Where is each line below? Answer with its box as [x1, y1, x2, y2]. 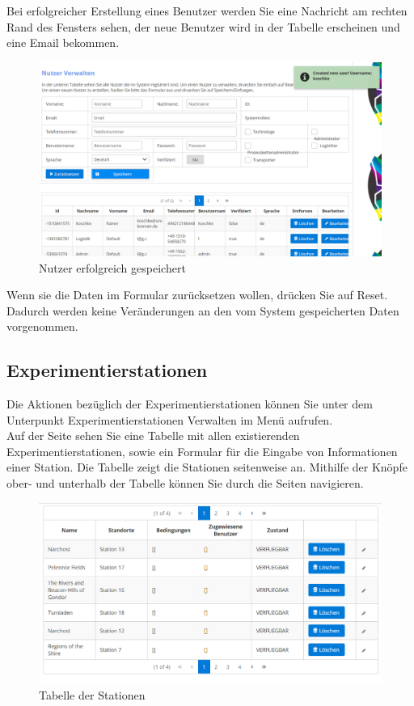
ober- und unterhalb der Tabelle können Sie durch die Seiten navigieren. [6, 475, 364, 492]
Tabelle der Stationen [39, 686, 146, 703]
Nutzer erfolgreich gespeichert [39, 259, 186, 276]
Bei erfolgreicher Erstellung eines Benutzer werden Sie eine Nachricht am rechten [6, 2, 408, 19]
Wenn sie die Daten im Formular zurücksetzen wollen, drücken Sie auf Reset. [6, 286, 388, 303]
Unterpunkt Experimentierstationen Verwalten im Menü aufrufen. [6, 411, 333, 428]
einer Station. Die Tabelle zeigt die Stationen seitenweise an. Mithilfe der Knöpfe [6, 459, 408, 476]
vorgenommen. [6, 318, 78, 335]
